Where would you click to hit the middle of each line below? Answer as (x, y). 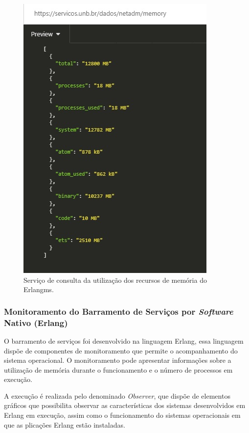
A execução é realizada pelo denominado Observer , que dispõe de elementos (117, 395)
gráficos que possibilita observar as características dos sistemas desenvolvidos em (125, 405)
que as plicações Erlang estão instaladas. (65, 424)
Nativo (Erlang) (36, 322)
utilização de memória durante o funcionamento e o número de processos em (118, 369)
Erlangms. (39, 289)
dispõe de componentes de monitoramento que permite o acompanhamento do (121, 350)
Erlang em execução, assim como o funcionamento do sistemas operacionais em (122, 415)
